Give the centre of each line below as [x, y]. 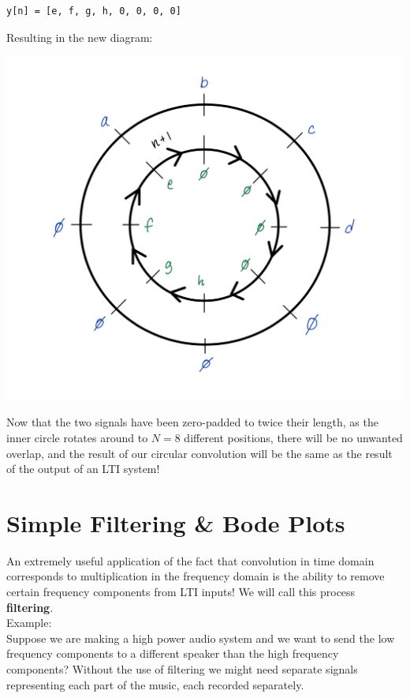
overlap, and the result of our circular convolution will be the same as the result [199, 453]
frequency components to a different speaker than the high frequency [173, 653]
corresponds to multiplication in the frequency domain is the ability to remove [196, 576]
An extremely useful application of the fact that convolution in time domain [190, 560]
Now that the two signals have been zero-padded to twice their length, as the [192, 422]
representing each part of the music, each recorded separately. [155, 684]
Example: [29, 623]
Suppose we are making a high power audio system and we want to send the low [201, 638]
